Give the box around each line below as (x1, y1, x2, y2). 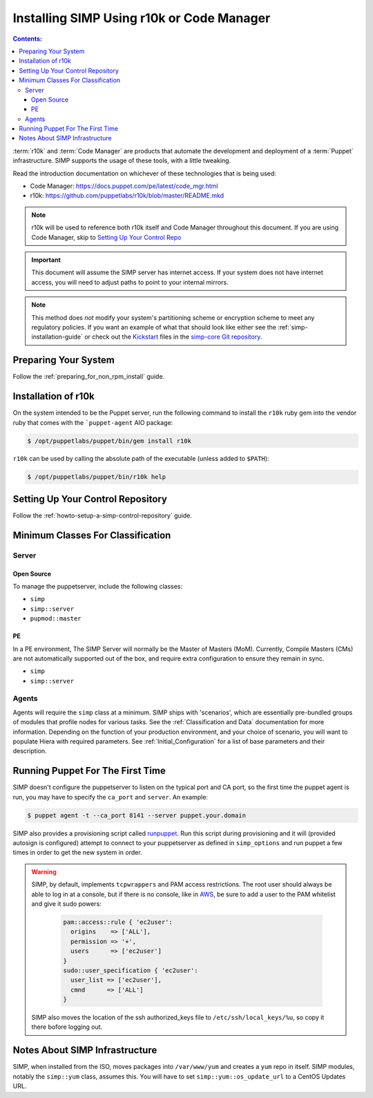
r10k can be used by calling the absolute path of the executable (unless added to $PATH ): (12, 455, 269, 463)
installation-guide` (31, 332, 83, 341)
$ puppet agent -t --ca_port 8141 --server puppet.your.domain (27, 811, 247, 819)
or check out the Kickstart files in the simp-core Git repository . (84, 332, 262, 341)
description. (12, 747, 48, 755)
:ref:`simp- (277, 323, 308, 331)
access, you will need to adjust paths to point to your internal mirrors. (31, 278, 229, 286)
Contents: (12, 35, 43, 43)
